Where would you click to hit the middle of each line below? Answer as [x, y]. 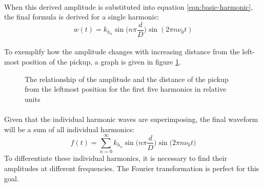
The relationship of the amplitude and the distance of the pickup [127, 79]
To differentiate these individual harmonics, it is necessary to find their [116, 158]
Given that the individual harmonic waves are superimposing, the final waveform [131, 119]
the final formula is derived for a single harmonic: [82, 17]
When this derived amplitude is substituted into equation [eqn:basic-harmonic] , [129, 6]
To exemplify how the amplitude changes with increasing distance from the [122, 51]
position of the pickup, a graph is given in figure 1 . [101, 62]
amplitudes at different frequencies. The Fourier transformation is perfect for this [132, 168]
